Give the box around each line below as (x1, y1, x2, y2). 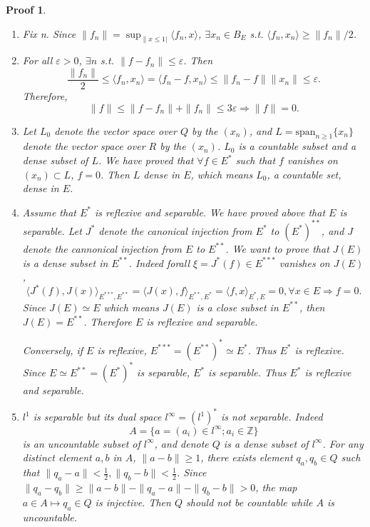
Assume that (22, 204, 76, 219)
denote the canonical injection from (98, 223, 252, 238)
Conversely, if (22, 342, 83, 357)
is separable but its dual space (33, 409, 162, 424)
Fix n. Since (22, 26, 76, 41)
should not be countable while (186, 494, 313, 509)
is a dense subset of (223, 436, 309, 451)
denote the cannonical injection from (22, 241, 182, 256)
